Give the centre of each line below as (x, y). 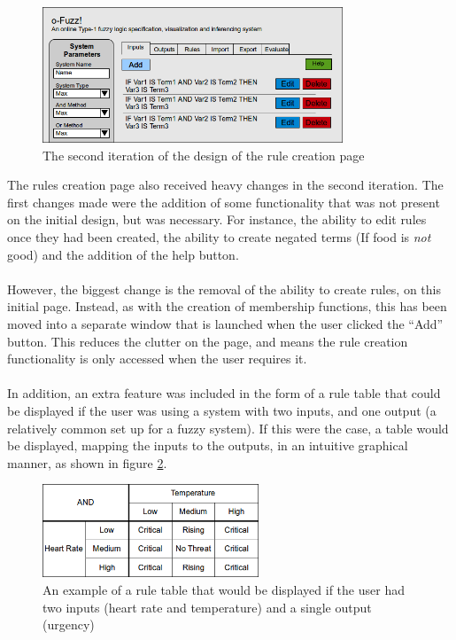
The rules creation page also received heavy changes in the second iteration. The (225, 185)
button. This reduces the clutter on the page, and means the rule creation (208, 341)
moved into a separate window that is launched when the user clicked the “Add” (225, 323)
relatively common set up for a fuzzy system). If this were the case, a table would (228, 428)
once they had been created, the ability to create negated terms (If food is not (219, 237)
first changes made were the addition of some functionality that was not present (224, 202)
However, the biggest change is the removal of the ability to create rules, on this (224, 289)
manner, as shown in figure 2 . (87, 462)
